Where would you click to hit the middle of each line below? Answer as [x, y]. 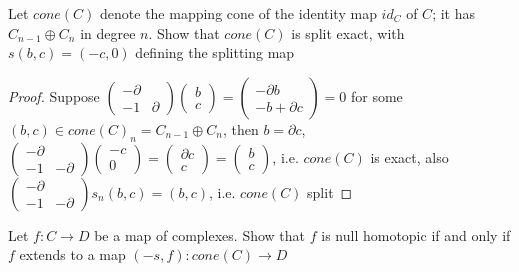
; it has [453, 13]
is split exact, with [348, 32]
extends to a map [72, 254]
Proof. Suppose [54, 95]
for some [377, 95]
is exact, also [409, 156]
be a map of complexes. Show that [200, 234]
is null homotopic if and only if [416, 234]
